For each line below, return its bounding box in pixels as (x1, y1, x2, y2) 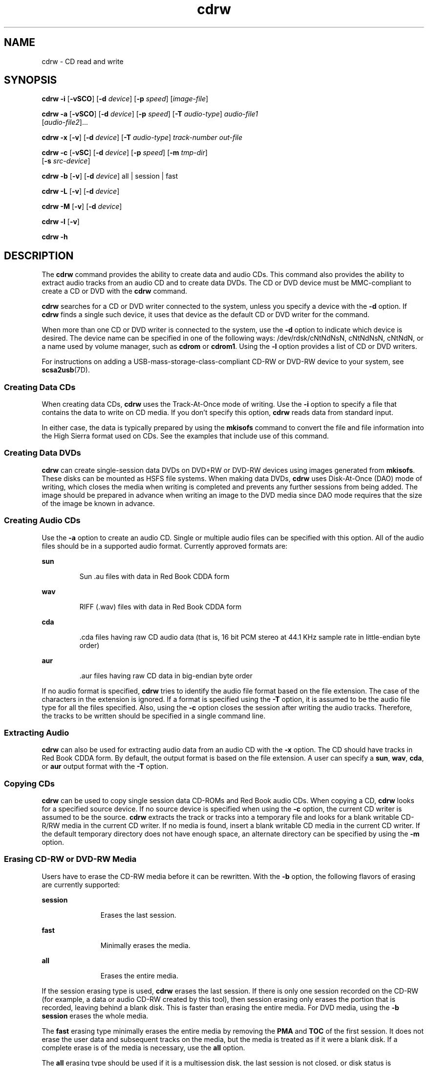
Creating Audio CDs (4, 515, 81, 526)
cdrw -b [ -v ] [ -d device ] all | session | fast (42, 172, 178, 181)
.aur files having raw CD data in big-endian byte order (79, 671, 253, 680)
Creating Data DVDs (4, 448, 81, 458)
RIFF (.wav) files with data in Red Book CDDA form (79, 602, 242, 611)
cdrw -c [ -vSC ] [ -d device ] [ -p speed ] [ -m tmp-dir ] (42, 148, 208, 157)
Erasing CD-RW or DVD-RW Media (4, 854, 137, 864)
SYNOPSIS (4, 74, 57, 87)
